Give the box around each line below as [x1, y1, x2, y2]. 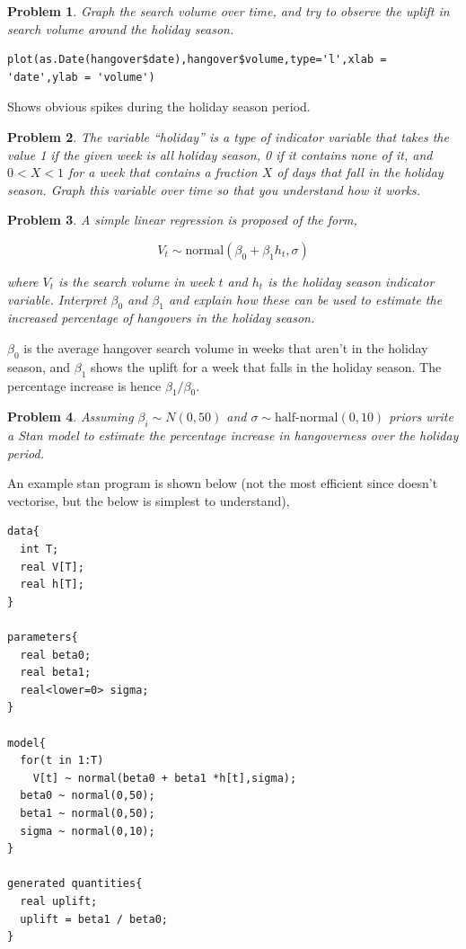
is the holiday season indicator [268, 271, 435, 290]
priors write [389, 407, 453, 426]
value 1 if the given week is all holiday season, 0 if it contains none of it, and [7, 145, 433, 164]
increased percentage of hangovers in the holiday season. [7, 308, 315, 327]
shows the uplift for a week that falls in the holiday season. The [91, 357, 442, 376]
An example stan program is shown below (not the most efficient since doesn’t [7, 474, 438, 492]
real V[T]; [20, 560, 84, 573]
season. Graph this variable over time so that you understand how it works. [7, 180, 421, 199]
